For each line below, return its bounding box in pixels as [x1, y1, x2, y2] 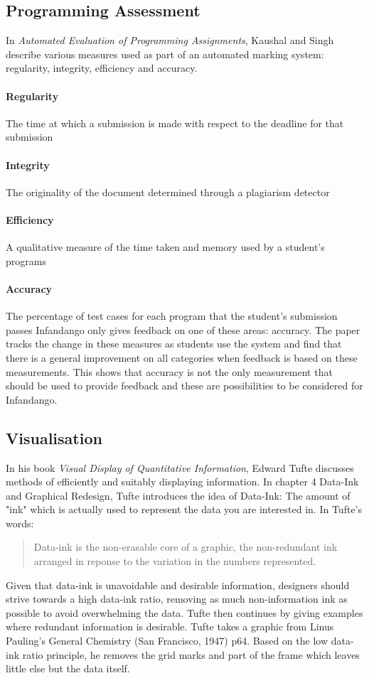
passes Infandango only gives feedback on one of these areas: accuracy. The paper [6, 322, 360, 337]
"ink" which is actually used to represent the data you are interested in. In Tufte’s [6, 502, 363, 517]
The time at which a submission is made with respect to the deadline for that [6, 115, 344, 130]
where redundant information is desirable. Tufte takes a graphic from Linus [6, 619, 334, 634]
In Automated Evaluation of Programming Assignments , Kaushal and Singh [6, 33, 334, 48]
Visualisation [6, 426, 102, 448]
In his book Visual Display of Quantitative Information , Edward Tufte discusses [6, 460, 354, 475]
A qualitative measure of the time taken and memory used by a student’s [6, 240, 325, 254]
